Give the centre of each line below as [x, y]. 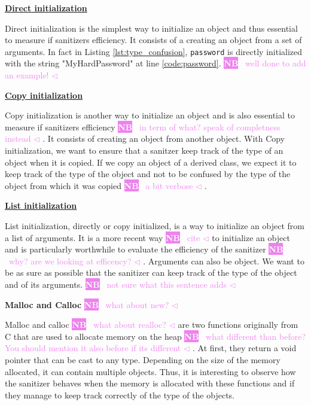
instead [18, 138]
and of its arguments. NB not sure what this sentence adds [116, 284]
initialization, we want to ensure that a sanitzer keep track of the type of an [144, 150]
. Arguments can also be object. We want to [224, 261]
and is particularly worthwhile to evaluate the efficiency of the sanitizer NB [144, 249]
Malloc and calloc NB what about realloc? [86, 325]
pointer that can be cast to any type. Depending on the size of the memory [143, 359]
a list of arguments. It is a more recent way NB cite [103, 237]
